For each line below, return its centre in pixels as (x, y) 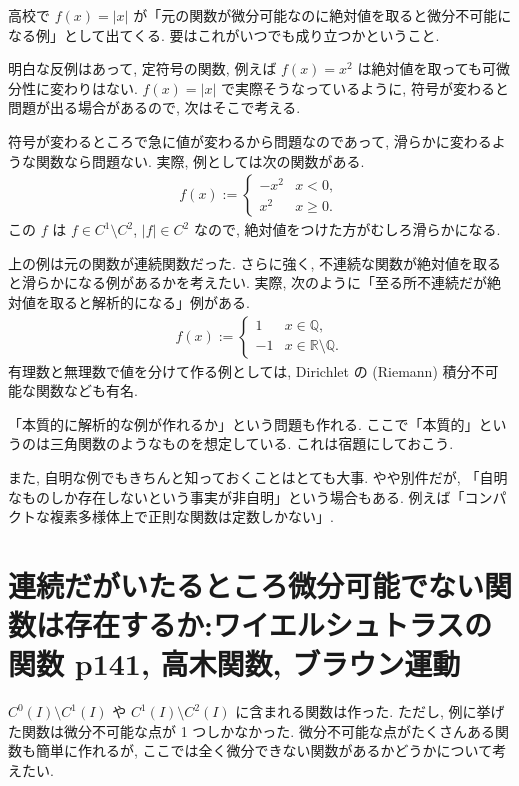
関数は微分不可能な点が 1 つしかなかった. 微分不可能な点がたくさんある (258, 730)
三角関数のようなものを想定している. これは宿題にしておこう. (251, 443)
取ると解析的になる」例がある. (149, 301)
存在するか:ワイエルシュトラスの (278, 624)
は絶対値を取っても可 (427, 68)
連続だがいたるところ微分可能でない (246, 584)
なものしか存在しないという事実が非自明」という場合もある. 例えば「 (236, 496)
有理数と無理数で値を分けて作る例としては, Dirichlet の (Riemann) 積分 (239, 370)
